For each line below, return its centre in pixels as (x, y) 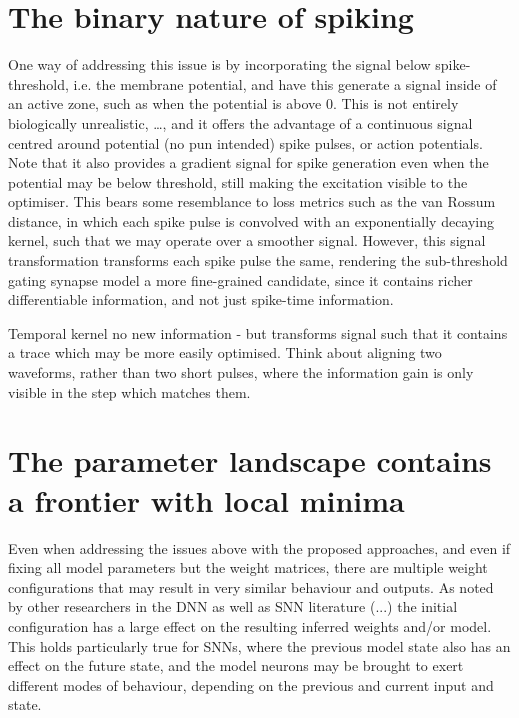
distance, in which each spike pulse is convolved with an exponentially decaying (251, 220)
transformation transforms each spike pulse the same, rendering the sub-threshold (258, 260)
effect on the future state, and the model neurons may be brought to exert (236, 665)
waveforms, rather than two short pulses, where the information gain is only (241, 372)
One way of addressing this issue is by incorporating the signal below (219, 64)
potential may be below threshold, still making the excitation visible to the (238, 181)
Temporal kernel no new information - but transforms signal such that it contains (258, 332)
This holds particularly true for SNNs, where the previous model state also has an (259, 645)
